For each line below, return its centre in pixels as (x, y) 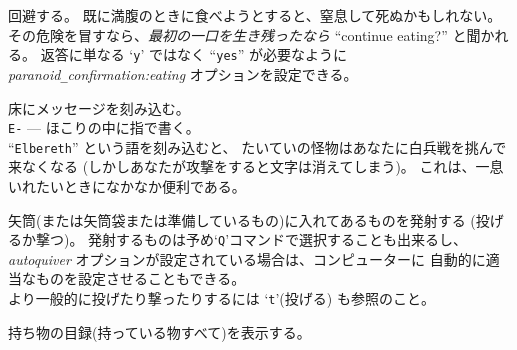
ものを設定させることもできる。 (140, 278)
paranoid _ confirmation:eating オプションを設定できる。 (183, 73)
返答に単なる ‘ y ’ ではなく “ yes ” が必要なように (193, 54)
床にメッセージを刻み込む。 (99, 107)
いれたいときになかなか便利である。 (127, 186)
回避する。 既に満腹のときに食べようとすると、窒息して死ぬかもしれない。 (255, 15)
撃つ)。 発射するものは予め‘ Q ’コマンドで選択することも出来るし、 (251, 239)
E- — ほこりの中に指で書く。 (104, 127)
